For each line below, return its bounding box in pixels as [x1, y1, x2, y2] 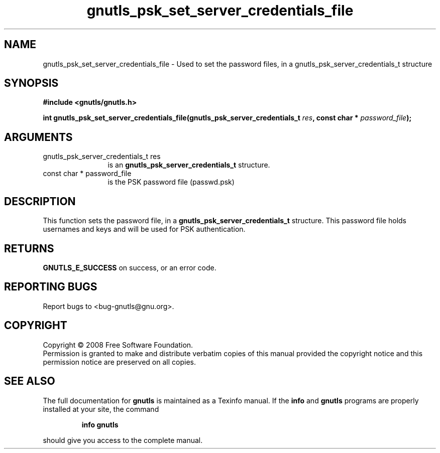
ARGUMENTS [4, 130, 73, 143]
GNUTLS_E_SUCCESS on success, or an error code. [43, 263, 216, 272]
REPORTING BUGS [4, 280, 97, 293]
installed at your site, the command [43, 404, 159, 413]
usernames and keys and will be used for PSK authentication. [43, 225, 246, 234]
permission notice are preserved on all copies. [43, 357, 196, 366]
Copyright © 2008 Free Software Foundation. [43, 340, 193, 349]
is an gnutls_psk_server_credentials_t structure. [107, 161, 270, 170]
